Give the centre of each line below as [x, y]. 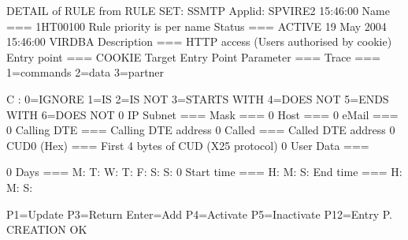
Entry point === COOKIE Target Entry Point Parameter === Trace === [193, 56]
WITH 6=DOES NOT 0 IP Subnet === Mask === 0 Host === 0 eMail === [202, 114]
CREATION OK [47, 229]
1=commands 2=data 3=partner [85, 72]
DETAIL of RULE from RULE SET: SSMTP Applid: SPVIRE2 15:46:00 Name [198, 10]
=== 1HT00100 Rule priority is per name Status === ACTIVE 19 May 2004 [197, 26]
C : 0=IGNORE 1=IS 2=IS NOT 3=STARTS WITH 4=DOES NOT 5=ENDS [198, 98]
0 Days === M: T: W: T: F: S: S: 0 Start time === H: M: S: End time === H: [204, 172]
